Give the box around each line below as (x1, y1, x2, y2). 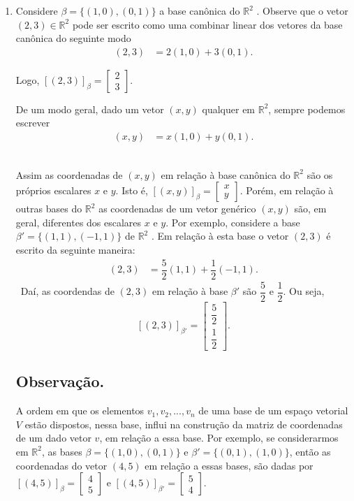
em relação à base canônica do (161, 167, 290, 182)
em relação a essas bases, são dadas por (145, 458, 314, 472)
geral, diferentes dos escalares (15, 215, 142, 229)
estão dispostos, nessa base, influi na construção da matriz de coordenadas (24, 416, 343, 431)
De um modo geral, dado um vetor (15, 101, 164, 116)
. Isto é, (115, 183, 148, 198)
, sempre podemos (268, 101, 346, 116)
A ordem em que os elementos (15, 403, 145, 418)
